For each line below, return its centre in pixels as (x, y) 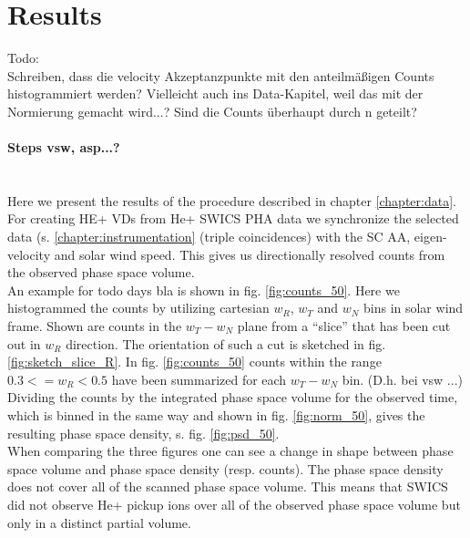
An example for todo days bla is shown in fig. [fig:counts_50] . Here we (204, 290)
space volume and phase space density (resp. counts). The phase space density (225, 468)
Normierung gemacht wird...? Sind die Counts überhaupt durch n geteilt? (212, 111)
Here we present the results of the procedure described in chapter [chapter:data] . (232, 200)
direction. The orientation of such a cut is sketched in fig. (226, 343)
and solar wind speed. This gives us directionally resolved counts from (250, 254)
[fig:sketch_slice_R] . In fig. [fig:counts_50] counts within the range (194, 362)
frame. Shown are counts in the (95, 326)
